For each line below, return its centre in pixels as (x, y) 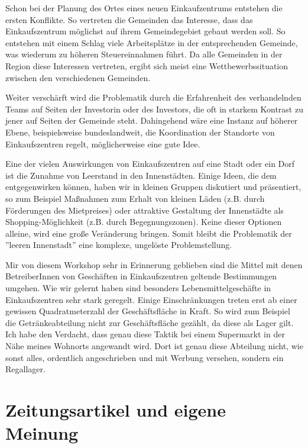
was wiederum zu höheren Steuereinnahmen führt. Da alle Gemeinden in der (144, 54)
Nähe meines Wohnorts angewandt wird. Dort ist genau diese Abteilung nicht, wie (154, 346)
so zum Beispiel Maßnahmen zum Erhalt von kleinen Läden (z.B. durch (135, 198)
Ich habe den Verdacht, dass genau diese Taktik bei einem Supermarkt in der (145, 334)
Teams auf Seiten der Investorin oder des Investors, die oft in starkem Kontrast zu (154, 109)
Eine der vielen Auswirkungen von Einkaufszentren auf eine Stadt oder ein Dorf (150, 164)
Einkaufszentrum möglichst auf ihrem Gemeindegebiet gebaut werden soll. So (145, 31)
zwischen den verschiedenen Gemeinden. (78, 77)
